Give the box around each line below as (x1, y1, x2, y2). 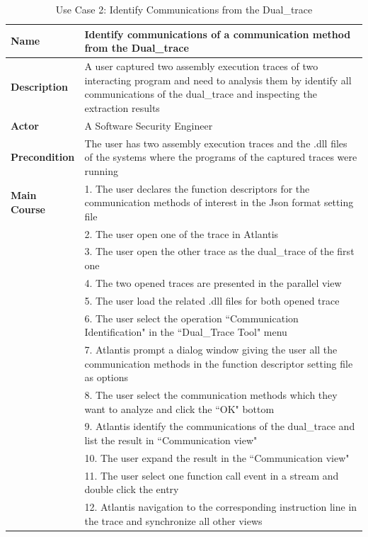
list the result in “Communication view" (84, 433, 258, 448)
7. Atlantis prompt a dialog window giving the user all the (84, 341, 338, 356)
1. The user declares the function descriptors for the (84, 181, 310, 196)
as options (84, 370, 129, 385)
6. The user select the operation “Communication (84, 310, 299, 325)
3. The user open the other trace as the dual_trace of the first (84, 244, 355, 259)
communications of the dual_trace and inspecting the (84, 86, 317, 101)
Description (11, 79, 69, 94)
